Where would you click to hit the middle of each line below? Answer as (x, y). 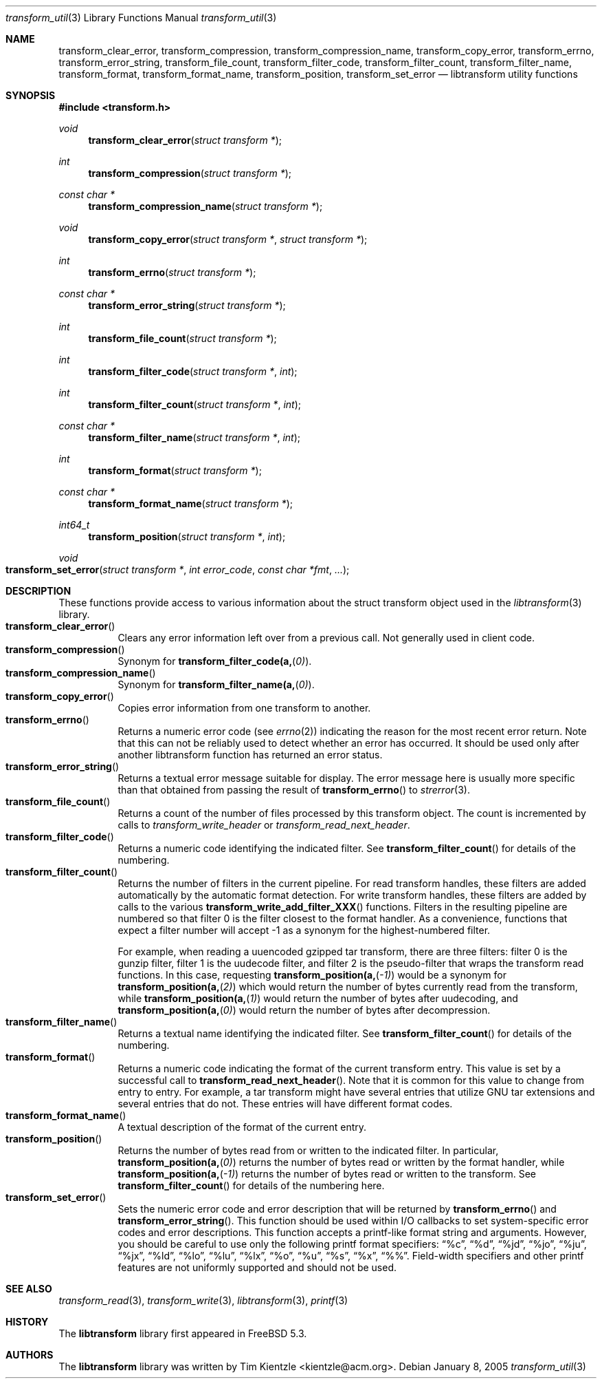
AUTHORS (30, 1355)
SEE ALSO (29, 1289)
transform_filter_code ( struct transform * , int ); (193, 371)
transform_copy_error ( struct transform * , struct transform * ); (228, 239)
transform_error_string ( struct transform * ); (187, 305)
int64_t (74, 525)
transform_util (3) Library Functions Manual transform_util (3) (141, 18)
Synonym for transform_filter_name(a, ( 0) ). (216, 684)
